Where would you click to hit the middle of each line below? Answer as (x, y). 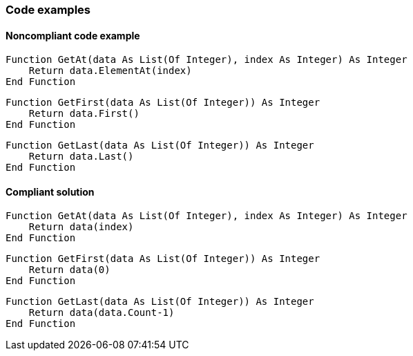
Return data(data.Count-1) (102, 313)
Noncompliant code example (73, 35)
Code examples (48, 10)
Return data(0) (69, 270)
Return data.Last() (81, 157)
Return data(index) (81, 227)
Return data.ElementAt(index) (110, 71)
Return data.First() (84, 114)
